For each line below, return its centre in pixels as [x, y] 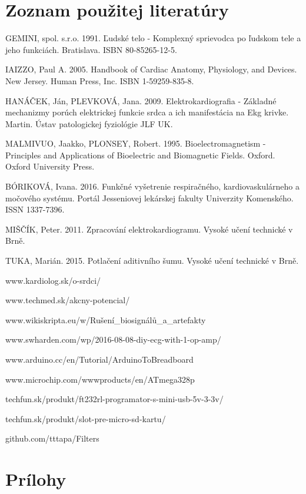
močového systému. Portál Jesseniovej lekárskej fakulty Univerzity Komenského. [149, 198]
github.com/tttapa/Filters [52, 438]
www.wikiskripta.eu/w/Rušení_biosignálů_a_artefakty [106, 319]
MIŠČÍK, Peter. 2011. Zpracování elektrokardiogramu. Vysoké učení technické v [149, 229]
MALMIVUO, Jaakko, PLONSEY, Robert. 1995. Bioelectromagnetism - [136, 143]
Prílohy [36, 479]
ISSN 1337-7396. [35, 209]
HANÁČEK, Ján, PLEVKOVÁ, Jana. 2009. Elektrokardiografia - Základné [141, 100]
